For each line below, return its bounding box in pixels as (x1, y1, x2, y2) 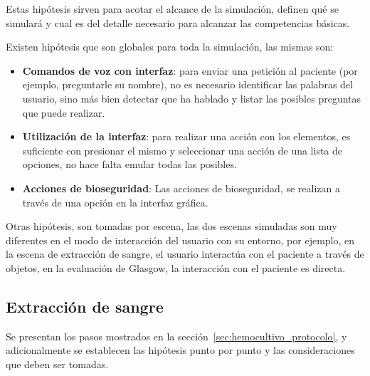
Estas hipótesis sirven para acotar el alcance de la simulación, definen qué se (6, 1, 339, 16)
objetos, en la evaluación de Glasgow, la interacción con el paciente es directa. (6, 260, 346, 275)
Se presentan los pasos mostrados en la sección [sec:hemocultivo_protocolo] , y (6, 328, 347, 343)
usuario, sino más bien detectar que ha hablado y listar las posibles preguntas (22, 90, 361, 105)
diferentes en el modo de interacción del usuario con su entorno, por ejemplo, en (6, 232, 355, 247)
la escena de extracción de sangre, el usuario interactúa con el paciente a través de (6, 246, 364, 261)
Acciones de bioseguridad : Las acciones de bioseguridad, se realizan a (22, 180, 340, 195)
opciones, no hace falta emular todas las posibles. (22, 157, 237, 172)
